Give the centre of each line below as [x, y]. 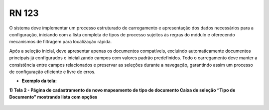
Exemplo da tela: [39, 81]
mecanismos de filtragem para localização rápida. [61, 42]
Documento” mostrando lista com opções [53, 97]
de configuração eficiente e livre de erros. [52, 72]
